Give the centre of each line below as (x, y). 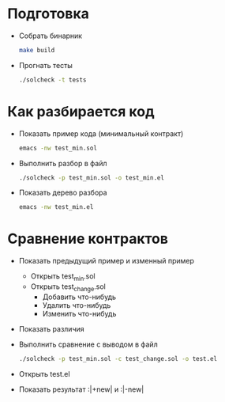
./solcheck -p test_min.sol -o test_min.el (92, 178)
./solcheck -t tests (52, 80)
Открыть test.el (44, 374)
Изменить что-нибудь (79, 313)
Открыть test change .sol (68, 287)
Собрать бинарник (51, 36)
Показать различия (51, 328)
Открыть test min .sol (63, 277)
